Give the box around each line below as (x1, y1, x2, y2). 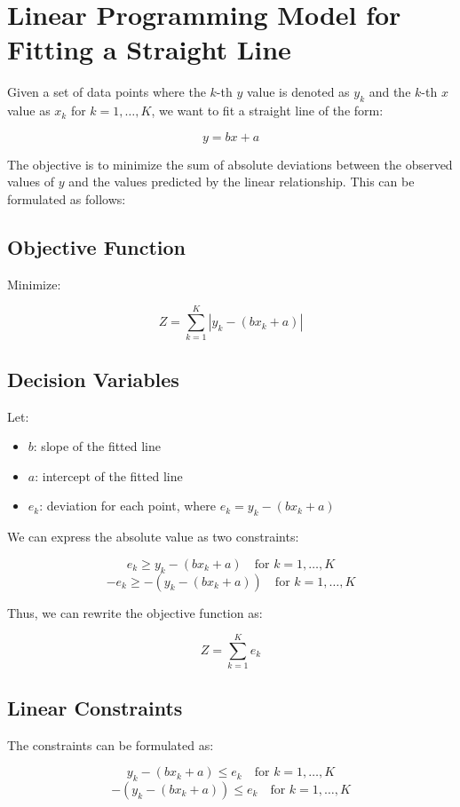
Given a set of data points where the (7, 83, 206, 101)
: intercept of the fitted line (35, 466, 183, 485)
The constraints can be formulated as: (7, 735, 214, 754)
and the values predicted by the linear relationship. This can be (68, 172, 415, 191)
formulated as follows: (7, 189, 126, 208)
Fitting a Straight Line (7, 31, 291, 67)
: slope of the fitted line (33, 437, 162, 455)
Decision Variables (7, 365, 179, 392)
